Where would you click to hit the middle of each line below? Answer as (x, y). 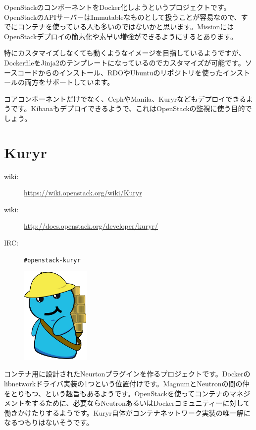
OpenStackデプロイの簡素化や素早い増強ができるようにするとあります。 (121, 36)
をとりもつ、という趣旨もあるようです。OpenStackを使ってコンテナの (117, 393)
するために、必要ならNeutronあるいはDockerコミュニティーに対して (141, 403)
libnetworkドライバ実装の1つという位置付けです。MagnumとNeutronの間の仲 (127, 384)
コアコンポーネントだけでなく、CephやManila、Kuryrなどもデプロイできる (125, 98)
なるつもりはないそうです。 (49, 422)
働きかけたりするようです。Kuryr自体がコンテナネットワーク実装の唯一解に (127, 412)
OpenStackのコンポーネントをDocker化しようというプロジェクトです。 (117, 7)
